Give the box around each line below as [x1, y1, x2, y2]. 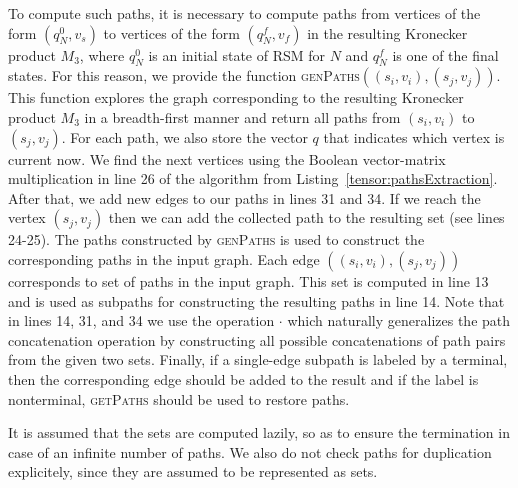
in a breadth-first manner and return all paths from [84, 106, 401, 127]
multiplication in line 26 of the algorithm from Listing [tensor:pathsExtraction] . [8, 168, 498, 189]
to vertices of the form [103, 22, 240, 43]
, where [79, 44, 125, 65]
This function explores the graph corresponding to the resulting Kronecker [8, 87, 464, 108]
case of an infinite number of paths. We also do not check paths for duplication [8, 441, 492, 462]
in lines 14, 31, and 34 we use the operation [8, 310, 275, 331]
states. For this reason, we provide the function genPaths [8, 65, 360, 86]
